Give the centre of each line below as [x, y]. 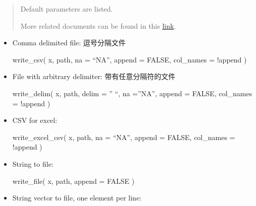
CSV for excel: [35, 120]
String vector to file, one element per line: [77, 198]
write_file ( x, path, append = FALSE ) [73, 181]
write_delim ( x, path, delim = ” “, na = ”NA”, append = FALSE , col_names [132, 93]
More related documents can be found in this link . [98, 25]
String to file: [33, 163]
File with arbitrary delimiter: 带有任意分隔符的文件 [94, 76]
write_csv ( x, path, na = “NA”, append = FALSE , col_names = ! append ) [130, 59]
